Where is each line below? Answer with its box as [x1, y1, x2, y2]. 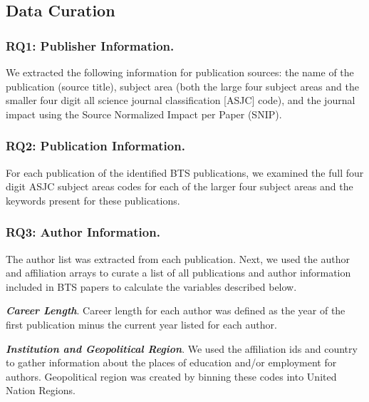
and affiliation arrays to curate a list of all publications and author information [6, 265, 351, 280]
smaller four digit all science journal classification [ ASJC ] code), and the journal [6, 93, 355, 108]
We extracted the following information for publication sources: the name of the [6, 65, 354, 79]
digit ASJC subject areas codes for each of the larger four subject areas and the [6, 179, 353, 194]
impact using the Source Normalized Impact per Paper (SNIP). [6, 106, 282, 121]
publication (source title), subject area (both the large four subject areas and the [6, 78, 359, 93]
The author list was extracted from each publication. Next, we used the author [6, 251, 350, 266]
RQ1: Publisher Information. [6, 36, 175, 54]
